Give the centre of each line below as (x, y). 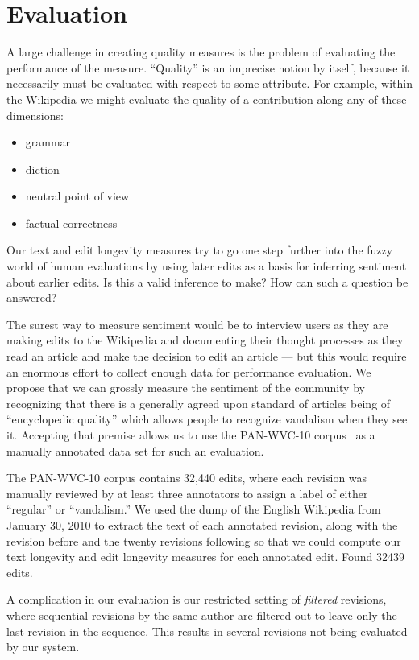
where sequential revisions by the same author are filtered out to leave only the (202, 615)
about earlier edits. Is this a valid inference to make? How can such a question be (207, 281)
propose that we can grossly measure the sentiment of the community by (186, 388)
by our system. (43, 647)
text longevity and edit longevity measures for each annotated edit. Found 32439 (205, 557)
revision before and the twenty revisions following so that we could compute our (204, 540)
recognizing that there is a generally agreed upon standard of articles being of (199, 403)
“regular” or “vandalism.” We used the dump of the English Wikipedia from (194, 509)
